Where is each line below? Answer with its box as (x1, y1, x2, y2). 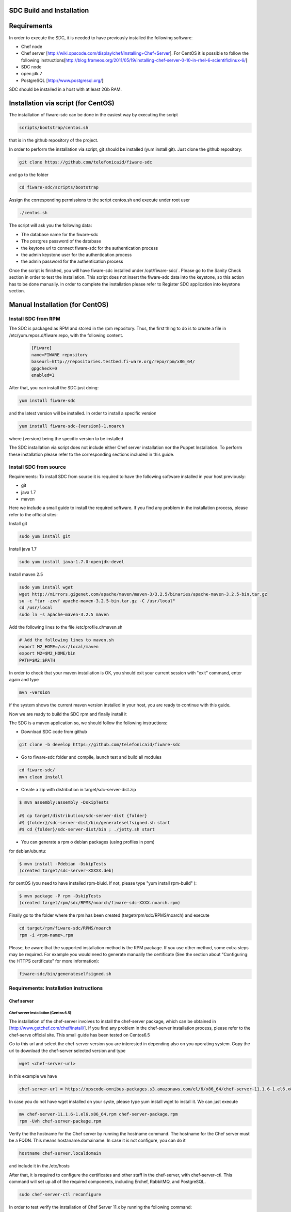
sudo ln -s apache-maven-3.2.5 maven (19, 611, 109, 617)
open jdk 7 (21, 71, 42, 77)
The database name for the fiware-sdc (21, 231, 98, 237)
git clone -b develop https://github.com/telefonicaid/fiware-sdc (19, 742, 180, 748)
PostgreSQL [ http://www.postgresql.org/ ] (21, 78, 104, 83)
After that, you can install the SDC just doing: (9, 385, 99, 391)
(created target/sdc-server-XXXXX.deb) (19, 868, 114, 873)
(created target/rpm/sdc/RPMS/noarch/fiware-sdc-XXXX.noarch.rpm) (19, 900, 180, 906)
